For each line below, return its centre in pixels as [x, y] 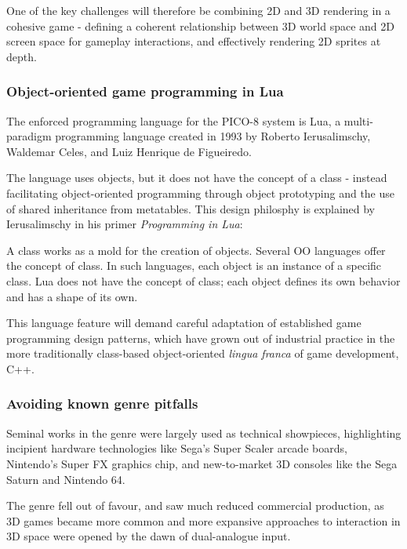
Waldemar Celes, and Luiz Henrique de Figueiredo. [129, 151]
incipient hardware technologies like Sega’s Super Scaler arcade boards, [177, 448]
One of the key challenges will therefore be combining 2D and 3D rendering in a [198, 10]
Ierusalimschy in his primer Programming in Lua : [125, 224]
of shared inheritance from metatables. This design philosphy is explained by [191, 208]
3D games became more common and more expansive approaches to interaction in [203, 520]
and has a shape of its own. [72, 296]
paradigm [29, 136]
